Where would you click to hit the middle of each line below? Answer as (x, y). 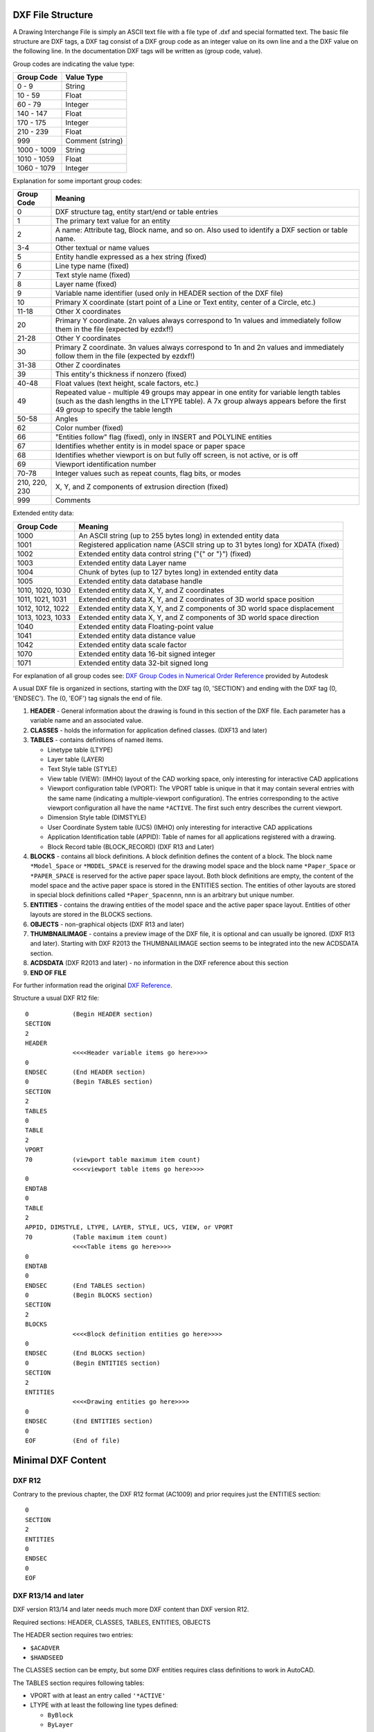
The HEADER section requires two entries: (73, 1635)
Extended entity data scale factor (133, 644)
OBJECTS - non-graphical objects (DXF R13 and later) (107, 924)
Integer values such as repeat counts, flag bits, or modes (148, 473)
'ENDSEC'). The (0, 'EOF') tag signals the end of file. (88, 698)
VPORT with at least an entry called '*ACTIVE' (98, 1696)
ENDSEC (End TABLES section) (86, 1285)
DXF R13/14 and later (48, 1596)
